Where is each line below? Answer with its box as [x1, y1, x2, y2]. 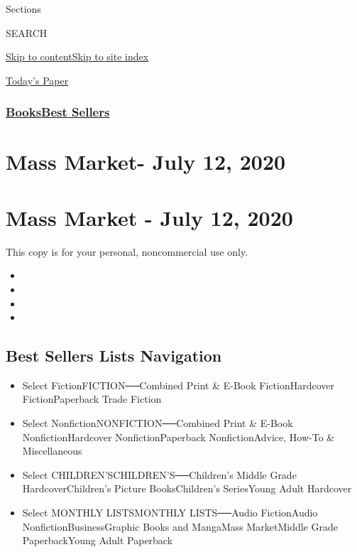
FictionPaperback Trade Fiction [22, 391, 162, 406]
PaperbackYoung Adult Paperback [22, 533, 173, 548]
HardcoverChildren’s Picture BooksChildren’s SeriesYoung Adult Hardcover [22, 481, 352, 496]
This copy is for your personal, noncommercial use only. [6, 244, 248, 259]
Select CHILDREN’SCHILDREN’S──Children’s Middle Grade [22, 467, 297, 482]
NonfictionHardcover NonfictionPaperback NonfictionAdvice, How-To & [22, 429, 335, 444]
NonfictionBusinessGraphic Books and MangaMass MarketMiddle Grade [22, 519, 338, 534]
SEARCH [6, 25, 48, 40]
